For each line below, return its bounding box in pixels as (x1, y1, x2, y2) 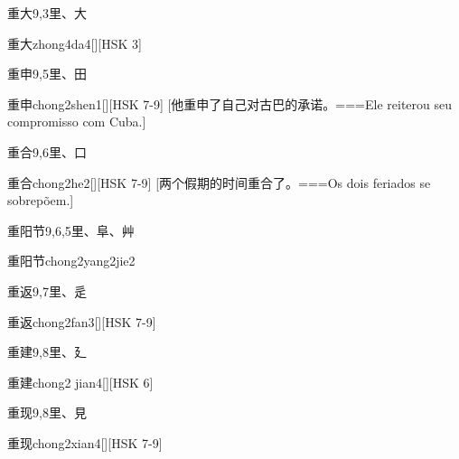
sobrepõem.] (7, 191, 74, 210)
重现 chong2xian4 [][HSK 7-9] (7, 433, 163, 452)
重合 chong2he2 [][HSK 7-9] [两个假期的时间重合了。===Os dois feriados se (7, 173, 431, 192)
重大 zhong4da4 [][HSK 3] (7, 33, 142, 52)
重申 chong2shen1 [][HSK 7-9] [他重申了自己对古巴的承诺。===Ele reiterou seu (7, 94, 453, 113)
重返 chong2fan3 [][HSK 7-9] (7, 312, 156, 331)
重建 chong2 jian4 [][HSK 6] (7, 372, 154, 391)
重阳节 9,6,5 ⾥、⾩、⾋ (7, 220, 135, 239)
